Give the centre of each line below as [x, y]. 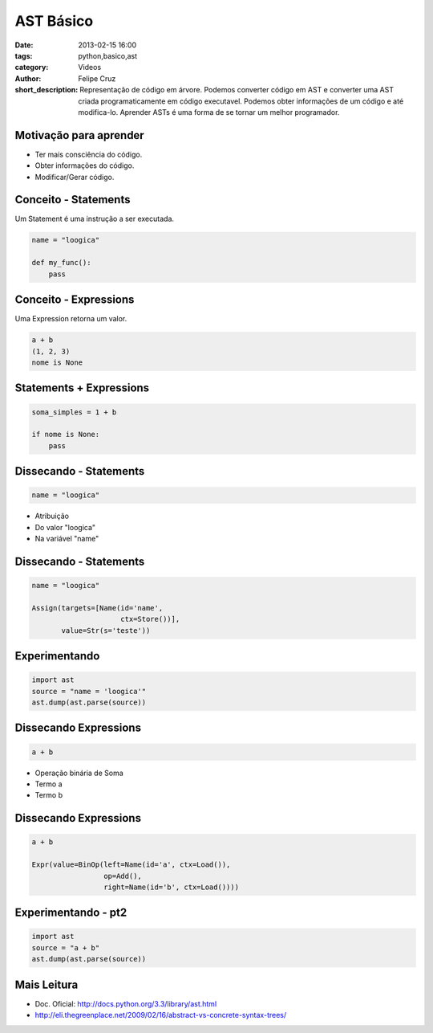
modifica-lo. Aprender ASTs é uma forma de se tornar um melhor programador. [209, 112]
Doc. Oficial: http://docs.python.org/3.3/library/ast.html [126, 1003]
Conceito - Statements [73, 200]
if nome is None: [66, 435]
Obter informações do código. [85, 165]
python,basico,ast [108, 55]
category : [32, 67]
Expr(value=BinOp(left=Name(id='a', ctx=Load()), [131, 865]
